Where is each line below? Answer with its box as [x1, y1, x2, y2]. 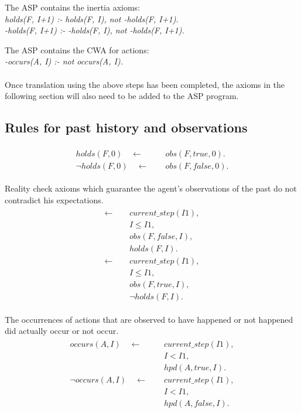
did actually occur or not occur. [5, 325, 119, 337]
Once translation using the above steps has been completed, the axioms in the [5, 78, 285, 90]
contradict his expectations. [5, 193, 104, 206]
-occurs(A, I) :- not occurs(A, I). [5, 55, 123, 67]
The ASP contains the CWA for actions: [5, 43, 149, 56]
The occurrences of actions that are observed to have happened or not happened [5, 313, 293, 325]
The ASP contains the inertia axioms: [5, 1, 140, 13]
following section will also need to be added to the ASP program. [5, 90, 239, 102]
